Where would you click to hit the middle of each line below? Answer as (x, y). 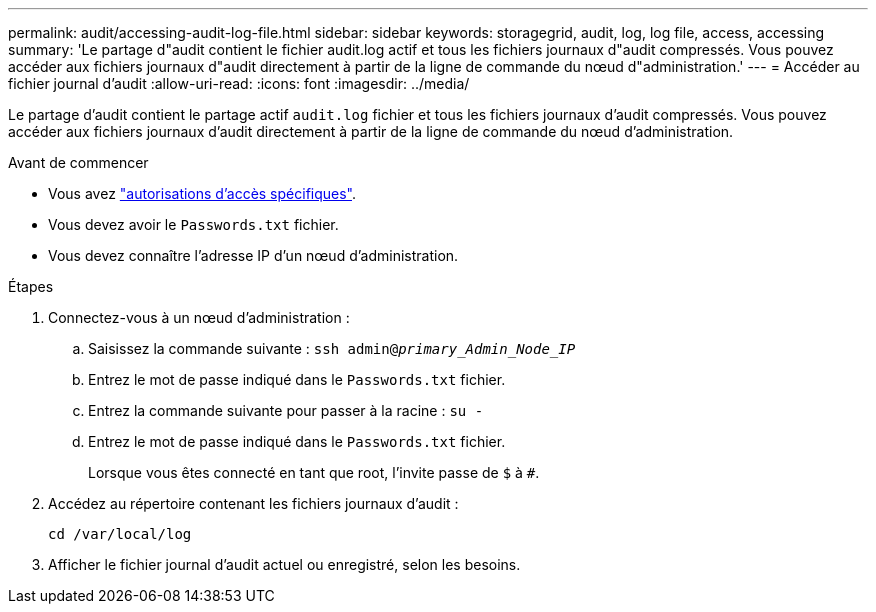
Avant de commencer (78, 162)
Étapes (31, 286)
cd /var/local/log (120, 534)
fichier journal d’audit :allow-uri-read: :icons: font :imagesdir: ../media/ (239, 83)
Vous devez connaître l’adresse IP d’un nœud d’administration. (253, 255)
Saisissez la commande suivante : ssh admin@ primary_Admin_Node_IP (332, 348)
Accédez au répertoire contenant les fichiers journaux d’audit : (253, 503)
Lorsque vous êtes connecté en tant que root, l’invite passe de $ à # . (314, 472)
